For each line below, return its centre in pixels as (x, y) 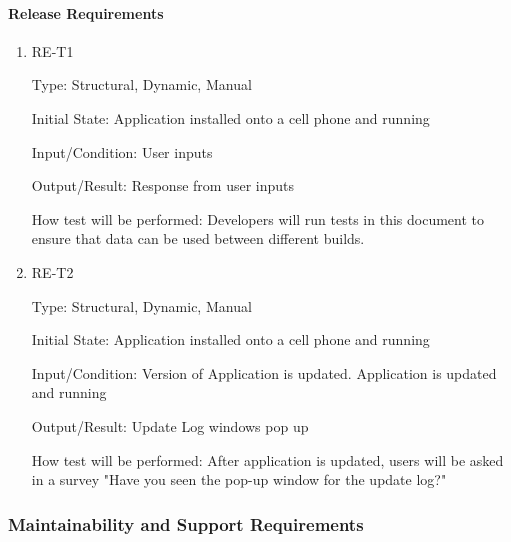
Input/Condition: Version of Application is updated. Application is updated (264, 372)
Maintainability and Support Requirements (186, 523)
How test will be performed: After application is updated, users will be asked (267, 459)
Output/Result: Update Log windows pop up (170, 425)
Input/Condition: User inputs (122, 151)
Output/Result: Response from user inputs (163, 185)
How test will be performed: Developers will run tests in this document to (258, 218)
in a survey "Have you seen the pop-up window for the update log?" (239, 479)
